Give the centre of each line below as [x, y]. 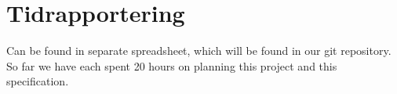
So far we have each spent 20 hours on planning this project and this [172, 65]
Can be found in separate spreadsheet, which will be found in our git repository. [199, 51]
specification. [38, 81]
